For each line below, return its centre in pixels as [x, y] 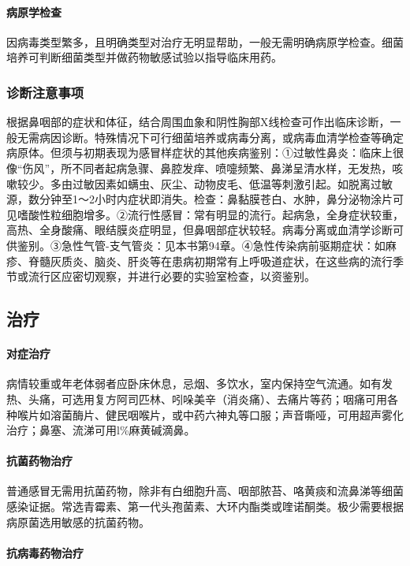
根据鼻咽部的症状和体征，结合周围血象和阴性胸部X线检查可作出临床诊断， [198, 122]
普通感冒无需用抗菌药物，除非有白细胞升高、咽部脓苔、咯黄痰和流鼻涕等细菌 [205, 491]
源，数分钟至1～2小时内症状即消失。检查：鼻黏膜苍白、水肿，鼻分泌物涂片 [199, 199]
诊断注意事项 [45, 92]
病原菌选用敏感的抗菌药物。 [78, 521]
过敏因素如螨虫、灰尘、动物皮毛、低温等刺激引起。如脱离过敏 [232, 183]
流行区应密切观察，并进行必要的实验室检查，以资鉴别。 [171, 276]
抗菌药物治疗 [39, 461]
